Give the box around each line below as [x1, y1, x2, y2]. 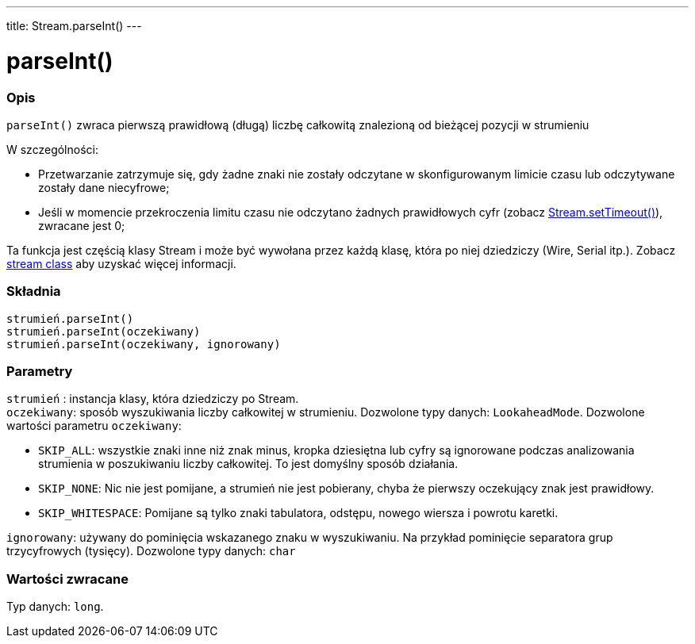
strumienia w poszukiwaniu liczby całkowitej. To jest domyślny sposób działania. [38, 457, 459, 471]
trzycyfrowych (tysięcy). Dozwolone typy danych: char [6, 544, 296, 558]
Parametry [6, 363, 73, 379]
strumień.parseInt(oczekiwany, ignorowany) [6, 337, 281, 351]
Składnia [6, 283, 61, 300]
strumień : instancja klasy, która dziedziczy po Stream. [6, 392, 299, 406]
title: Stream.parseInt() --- [6, 19, 142, 33]
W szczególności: [6, 142, 98, 156]
